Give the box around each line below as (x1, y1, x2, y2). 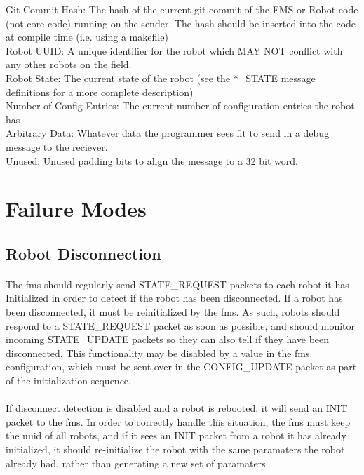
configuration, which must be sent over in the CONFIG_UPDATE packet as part (6, 359, 357, 374)
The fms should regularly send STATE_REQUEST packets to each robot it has (6, 276, 349, 291)
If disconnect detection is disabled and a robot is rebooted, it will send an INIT (6, 401, 348, 415)
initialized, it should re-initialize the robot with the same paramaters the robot (6, 442, 345, 456)
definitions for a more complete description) (6, 84, 194, 99)
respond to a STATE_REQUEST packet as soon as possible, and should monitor (6, 318, 356, 333)
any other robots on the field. (6, 57, 132, 72)
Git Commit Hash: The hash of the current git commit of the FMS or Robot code (6, 2, 358, 16)
